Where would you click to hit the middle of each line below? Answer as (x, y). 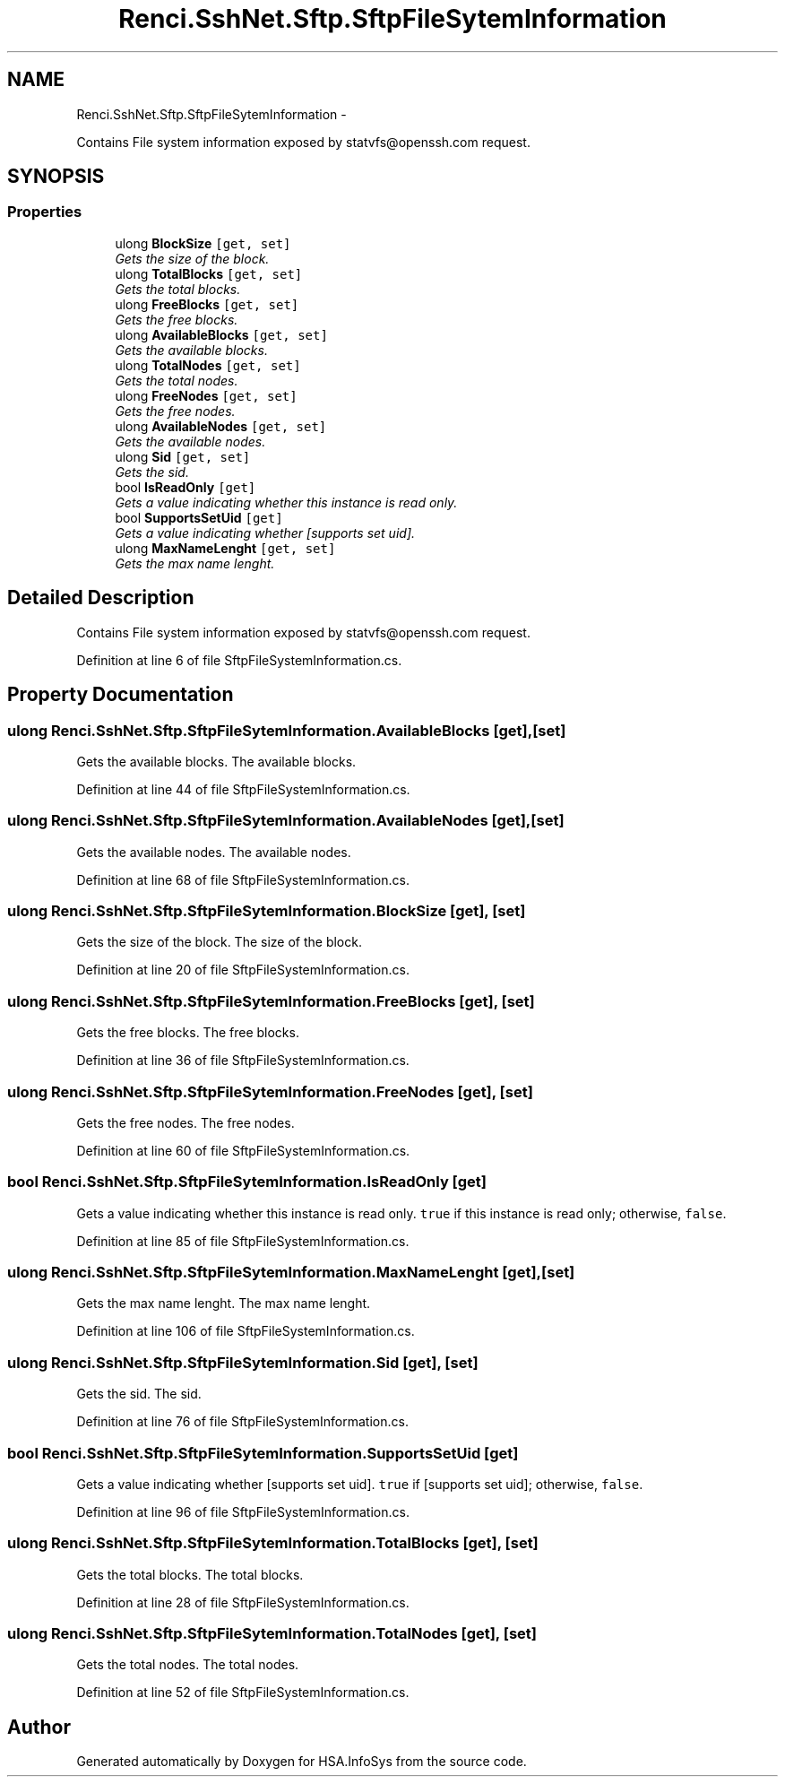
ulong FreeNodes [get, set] (206, 395)
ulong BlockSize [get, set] (203, 243)
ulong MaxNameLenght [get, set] (225, 548)
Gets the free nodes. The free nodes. (185, 1122)
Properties (45, 212)
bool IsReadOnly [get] (185, 487)
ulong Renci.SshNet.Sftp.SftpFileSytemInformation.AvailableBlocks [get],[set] (287, 730)
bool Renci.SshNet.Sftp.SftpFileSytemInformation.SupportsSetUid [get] (263, 1453)
